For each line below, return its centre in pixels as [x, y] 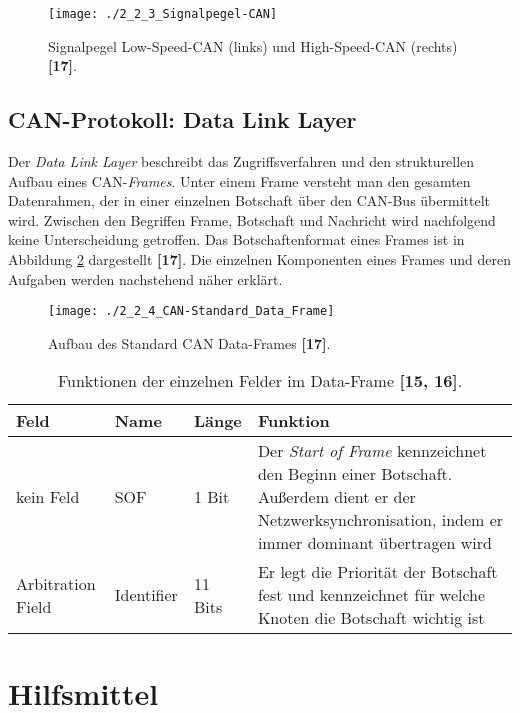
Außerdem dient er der [336, 497]
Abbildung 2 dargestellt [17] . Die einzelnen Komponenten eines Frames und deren [259, 259]
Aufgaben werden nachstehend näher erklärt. [145, 278]
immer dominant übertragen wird [374, 543]
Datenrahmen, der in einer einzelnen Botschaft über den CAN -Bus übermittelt [249, 200]
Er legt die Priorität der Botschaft [377, 572]
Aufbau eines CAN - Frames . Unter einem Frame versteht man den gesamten [239, 180]
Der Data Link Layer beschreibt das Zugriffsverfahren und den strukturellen [241, 161]
